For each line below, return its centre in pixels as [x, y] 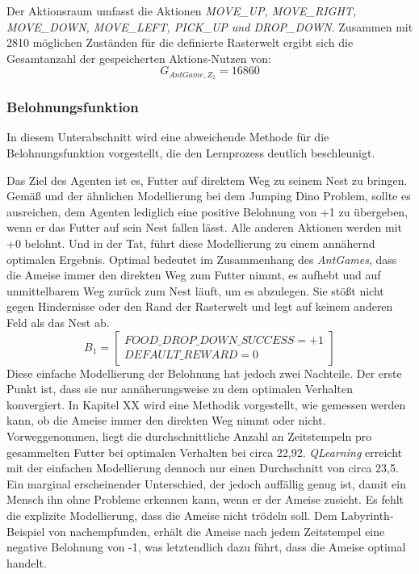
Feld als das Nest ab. [58, 322]
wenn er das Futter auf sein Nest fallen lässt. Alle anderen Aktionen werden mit [204, 227]
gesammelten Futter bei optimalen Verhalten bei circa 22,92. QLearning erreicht [204, 452]
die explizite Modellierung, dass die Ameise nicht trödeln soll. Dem [172, 515]
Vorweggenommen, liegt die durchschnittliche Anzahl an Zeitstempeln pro [189, 436]
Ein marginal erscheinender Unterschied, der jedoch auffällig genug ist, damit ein [206, 483]
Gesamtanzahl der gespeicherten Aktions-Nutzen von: [139, 58]
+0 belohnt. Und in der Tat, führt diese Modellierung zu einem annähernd [191, 243]
